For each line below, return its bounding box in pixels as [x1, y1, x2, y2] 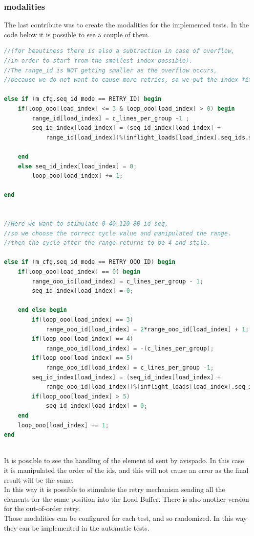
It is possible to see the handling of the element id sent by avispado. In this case [4, 455, 244, 466]
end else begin [18, 306, 67, 314]
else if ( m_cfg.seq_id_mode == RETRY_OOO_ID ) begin [4, 258, 175, 266]
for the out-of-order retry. [4, 503, 80, 513]
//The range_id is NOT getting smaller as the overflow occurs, [4, 67, 217, 74]
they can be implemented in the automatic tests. [4, 522, 149, 533]
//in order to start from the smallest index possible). [4, 57, 193, 64]
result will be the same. [4, 474, 74, 485]
